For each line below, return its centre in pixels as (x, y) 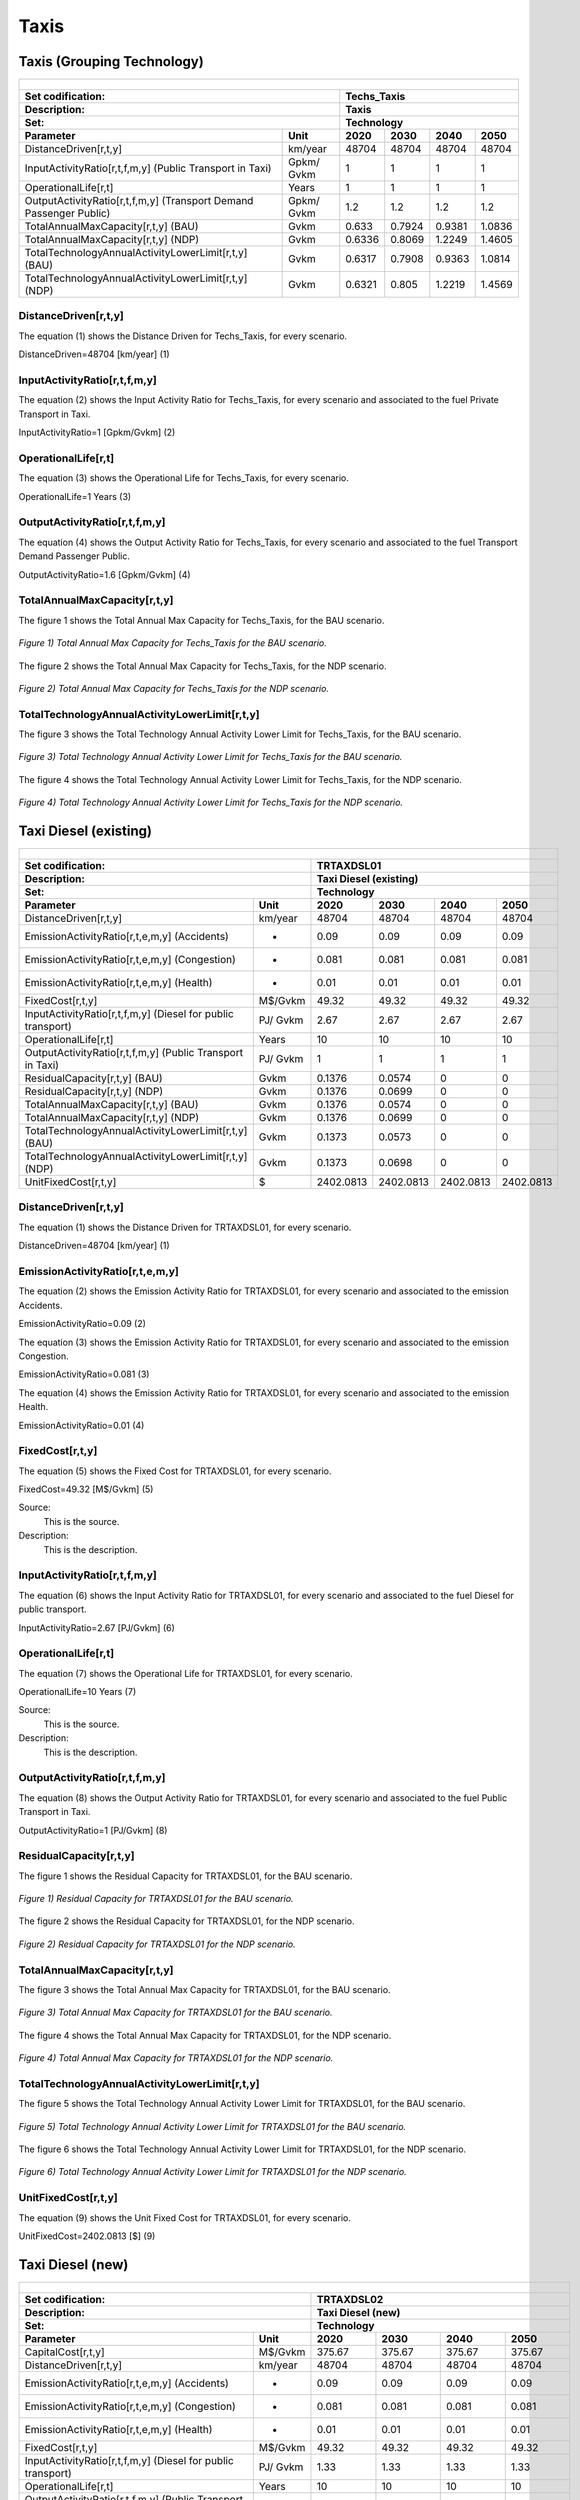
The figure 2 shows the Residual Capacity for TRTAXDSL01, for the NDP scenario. (186, 1921)
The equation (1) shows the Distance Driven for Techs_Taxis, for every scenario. (183, 336)
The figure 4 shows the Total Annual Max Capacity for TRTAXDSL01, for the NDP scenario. (205, 2035)
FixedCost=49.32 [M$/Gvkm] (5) (86, 1489)
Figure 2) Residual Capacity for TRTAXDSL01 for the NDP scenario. (157, 1944)
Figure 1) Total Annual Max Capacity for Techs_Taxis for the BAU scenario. (172, 643)
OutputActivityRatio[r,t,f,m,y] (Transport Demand (139, 201)
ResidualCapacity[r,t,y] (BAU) (94, 1078)
